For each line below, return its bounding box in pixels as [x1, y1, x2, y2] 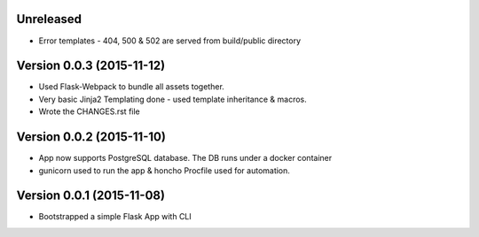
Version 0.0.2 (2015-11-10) [16, 129, 166, 145]
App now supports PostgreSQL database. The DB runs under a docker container [38, 153, 333, 164]
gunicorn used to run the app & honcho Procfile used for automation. [38, 164, 290, 176]
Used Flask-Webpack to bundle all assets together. [38, 81, 225, 92]
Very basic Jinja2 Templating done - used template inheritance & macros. [38, 94, 308, 104]
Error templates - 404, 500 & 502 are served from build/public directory [38, 35, 302, 46]
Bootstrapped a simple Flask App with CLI [38, 211, 192, 222]
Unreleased [16, 11, 82, 27]
